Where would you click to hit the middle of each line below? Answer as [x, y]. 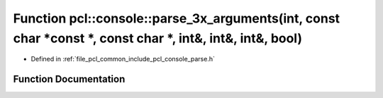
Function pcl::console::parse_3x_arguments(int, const [177, 18]
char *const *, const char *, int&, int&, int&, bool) [158, 38]
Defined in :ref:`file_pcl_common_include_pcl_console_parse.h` [123, 59]
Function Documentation [69, 79]
